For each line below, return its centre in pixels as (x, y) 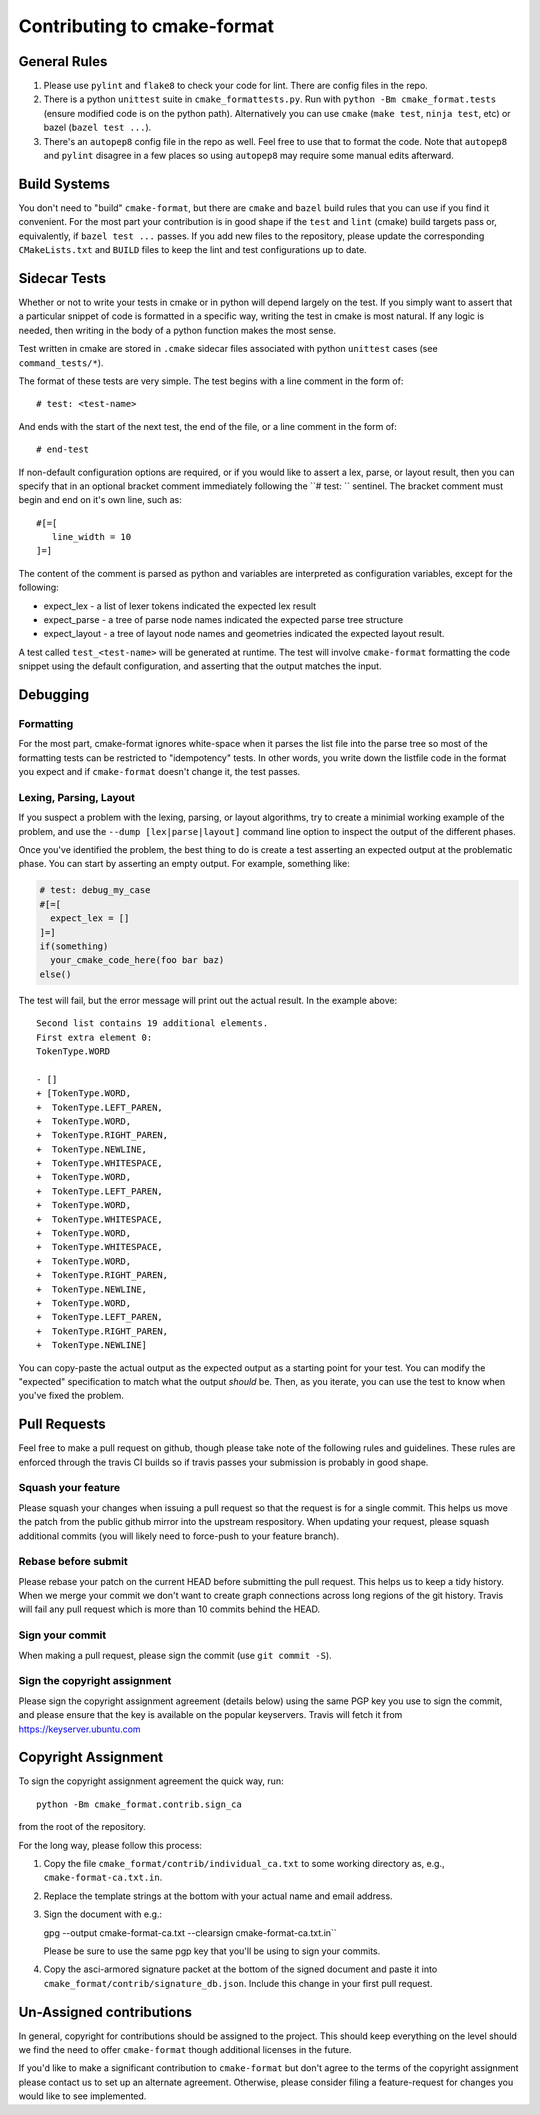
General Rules (63, 61)
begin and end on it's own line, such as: (100, 500)
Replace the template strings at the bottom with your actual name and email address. (218, 1896)
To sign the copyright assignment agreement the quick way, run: (151, 1781)
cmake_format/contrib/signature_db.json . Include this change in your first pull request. (238, 1983)
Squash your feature (69, 1488)
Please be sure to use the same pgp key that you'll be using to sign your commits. (212, 1951)
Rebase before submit (73, 1562)
